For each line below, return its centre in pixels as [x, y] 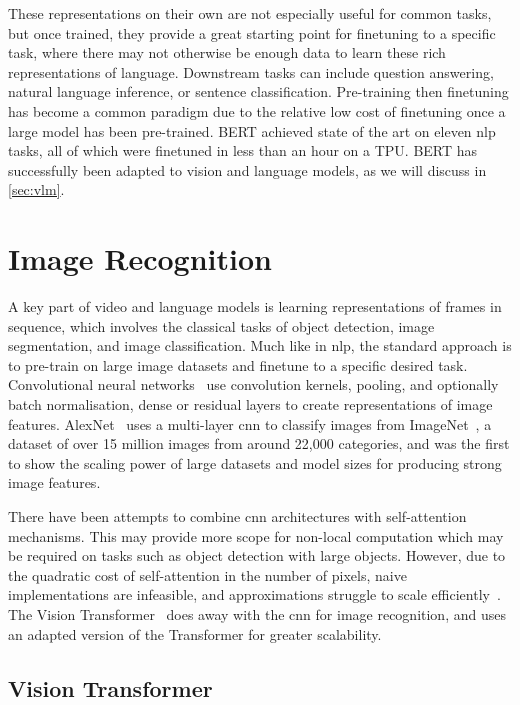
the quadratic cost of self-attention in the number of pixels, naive [207, 574]
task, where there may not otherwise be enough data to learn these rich [227, 52]
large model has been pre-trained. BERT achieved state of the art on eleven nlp [252, 130]
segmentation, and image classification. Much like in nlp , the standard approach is [260, 345]
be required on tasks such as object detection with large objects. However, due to [257, 555]
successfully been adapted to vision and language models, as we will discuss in [247, 169]
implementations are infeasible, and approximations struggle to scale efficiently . [254, 594]
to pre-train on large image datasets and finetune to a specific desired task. [238, 364]
